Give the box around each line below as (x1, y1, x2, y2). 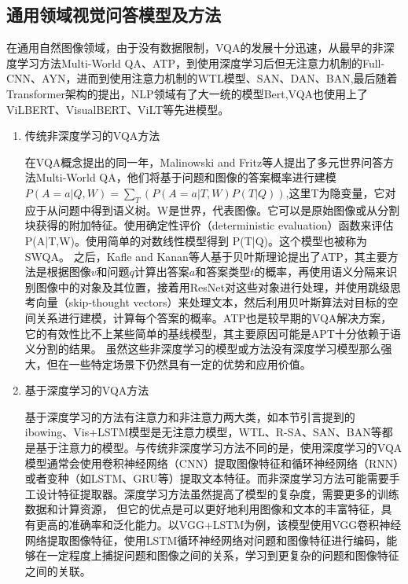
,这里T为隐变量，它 (285, 184, 385, 200)
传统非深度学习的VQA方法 (24, 127, 160, 144)
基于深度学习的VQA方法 (24, 382, 149, 399)
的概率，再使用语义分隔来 (254, 263, 387, 280)
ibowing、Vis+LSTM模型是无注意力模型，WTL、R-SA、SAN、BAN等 (24, 424, 382, 440)
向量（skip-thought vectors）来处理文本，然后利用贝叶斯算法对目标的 (35, 294, 388, 310)
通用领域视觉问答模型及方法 (6, 2, 221, 27)
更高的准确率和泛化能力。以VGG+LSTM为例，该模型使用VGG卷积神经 (35, 516, 402, 533)
